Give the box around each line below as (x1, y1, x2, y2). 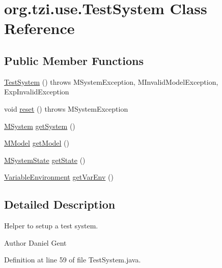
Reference (4, 18, 75, 39)
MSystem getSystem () (4, 120, 75, 131)
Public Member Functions (4, 52, 144, 68)
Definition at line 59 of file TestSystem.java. (4, 254, 141, 265)
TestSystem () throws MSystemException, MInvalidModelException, (4, 76, 218, 87)
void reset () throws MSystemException (4, 103, 128, 114)
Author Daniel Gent (4, 237, 67, 248)
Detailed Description (4, 196, 116, 212)
